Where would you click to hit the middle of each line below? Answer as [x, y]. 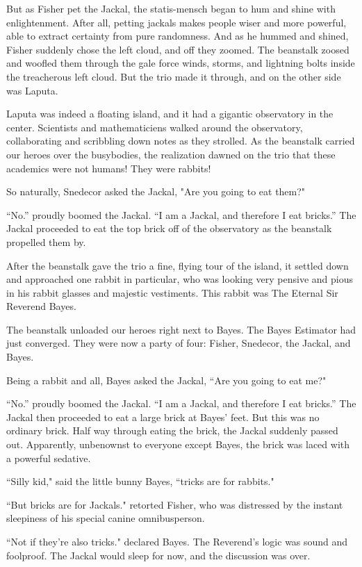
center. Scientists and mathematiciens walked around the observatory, [155, 127]
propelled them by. [46, 241]
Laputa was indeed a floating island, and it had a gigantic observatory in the [170, 114]
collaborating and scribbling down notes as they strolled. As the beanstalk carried [181, 141]
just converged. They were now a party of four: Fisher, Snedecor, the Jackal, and [179, 343]
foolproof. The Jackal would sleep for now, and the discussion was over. [158, 555]
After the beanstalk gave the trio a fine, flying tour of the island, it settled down [178, 265]
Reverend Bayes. [41, 306]
